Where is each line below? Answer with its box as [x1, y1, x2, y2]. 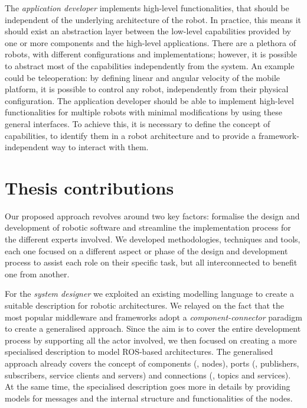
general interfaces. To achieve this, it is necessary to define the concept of [5, 117, 270, 129]
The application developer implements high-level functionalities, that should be [5, 2, 289, 14]
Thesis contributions [5, 175, 174, 199]
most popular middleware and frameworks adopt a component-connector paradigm [5, 310, 302, 323]
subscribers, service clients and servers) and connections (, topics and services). [5, 368, 291, 381]
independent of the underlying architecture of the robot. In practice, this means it [5, 13, 302, 25]
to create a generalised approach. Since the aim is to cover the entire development [5, 322, 301, 335]
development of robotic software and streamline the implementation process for [5, 221, 291, 234]
